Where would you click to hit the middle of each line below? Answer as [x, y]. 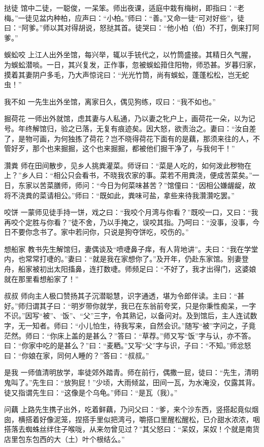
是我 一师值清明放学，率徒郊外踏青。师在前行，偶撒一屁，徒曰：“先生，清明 [131, 372]
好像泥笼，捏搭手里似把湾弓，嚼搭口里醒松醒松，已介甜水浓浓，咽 [150, 419]
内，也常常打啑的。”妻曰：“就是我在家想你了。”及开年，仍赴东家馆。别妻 [123, 259]
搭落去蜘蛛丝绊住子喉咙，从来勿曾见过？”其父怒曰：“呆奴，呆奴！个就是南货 [132, 429]
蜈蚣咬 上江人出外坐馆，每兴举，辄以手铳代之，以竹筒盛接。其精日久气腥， [130, 54]
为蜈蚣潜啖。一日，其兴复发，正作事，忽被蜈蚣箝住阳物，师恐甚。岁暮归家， [132, 64]
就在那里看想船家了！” [41, 278]
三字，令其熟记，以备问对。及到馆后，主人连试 [172, 315]
